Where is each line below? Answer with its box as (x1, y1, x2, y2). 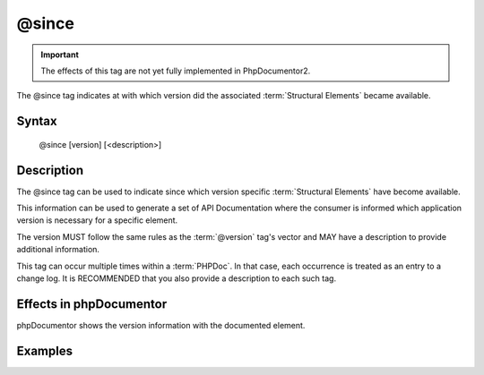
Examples (16, 343, 73, 358)
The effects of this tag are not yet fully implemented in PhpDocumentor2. (40, 65, 311, 76)
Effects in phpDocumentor (16, 296, 168, 311)
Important (40, 49, 80, 60)
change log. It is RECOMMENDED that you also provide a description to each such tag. (16, 273, 336, 284)
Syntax (16, 114, 57, 129)
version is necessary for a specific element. (16, 215, 178, 226)
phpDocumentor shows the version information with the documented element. (16, 320, 306, 330)
